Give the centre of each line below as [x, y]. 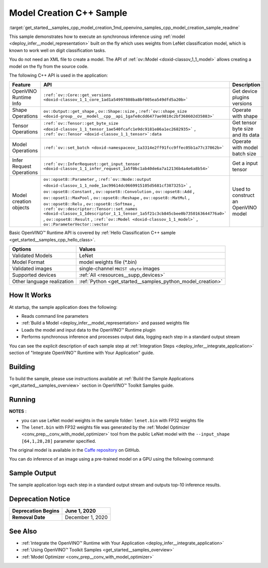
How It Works [30, 295]
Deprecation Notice [40, 499]
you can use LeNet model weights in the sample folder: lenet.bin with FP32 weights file [113, 420]
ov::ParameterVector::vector [76, 224]
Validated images [32, 268]
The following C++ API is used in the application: [59, 75]
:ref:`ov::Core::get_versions [77, 95]
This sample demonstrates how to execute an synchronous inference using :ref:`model [97, 36]
